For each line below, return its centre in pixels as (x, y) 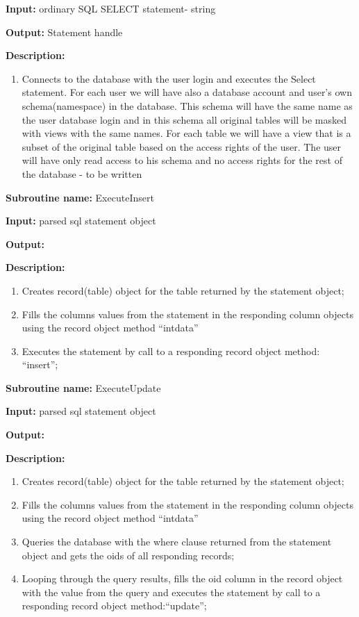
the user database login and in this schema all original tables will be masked (184, 119)
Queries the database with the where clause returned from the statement (177, 542)
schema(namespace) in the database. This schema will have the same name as (187, 105)
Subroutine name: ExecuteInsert (80, 197)
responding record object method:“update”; (114, 606)
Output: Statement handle (64, 32)
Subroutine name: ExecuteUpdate (83, 387)
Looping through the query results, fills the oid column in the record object (182, 578)
